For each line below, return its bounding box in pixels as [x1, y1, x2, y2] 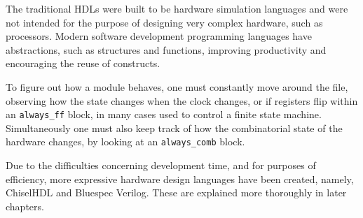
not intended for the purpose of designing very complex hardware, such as [6, 15, 323, 29]
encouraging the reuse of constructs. [6, 56, 160, 71]
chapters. [6, 198, 44, 213]
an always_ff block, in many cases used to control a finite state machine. [6, 107, 322, 122]
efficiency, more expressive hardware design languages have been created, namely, [6, 171, 354, 186]
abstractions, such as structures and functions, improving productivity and [6, 42, 327, 57]
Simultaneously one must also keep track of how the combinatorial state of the [6, 120, 343, 135]
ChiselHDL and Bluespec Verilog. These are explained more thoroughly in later [6, 185, 347, 200]
